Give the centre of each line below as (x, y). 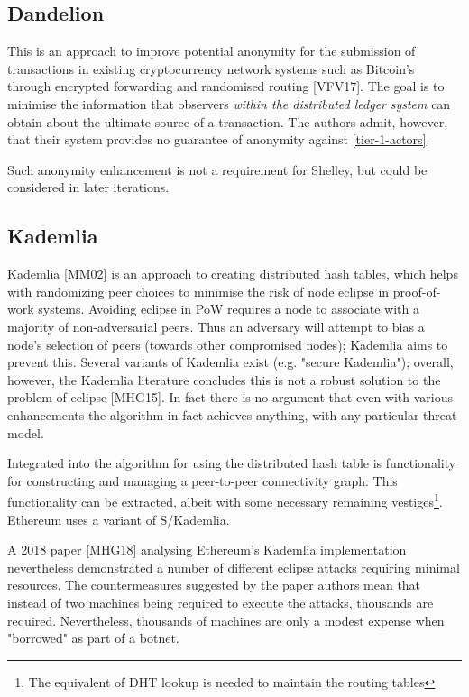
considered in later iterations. (88, 187)
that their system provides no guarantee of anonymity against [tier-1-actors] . (219, 139)
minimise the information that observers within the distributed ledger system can (229, 103)
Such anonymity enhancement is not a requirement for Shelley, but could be (217, 169)
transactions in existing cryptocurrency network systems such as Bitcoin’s (211, 68)
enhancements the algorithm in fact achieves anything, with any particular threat (232, 414)
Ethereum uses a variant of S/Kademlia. (119, 519)
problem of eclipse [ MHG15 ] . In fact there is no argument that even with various (230, 397)
